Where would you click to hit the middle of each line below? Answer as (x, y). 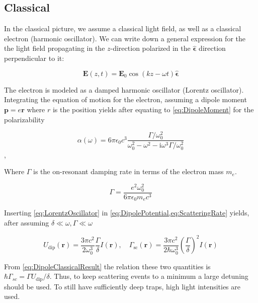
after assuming (27, 223)
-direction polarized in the (150, 48)
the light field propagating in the (55, 48)
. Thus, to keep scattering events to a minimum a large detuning (149, 276)
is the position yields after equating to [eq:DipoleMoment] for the (153, 109)
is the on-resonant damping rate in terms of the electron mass (128, 171)
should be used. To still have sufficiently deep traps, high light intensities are (122, 286)
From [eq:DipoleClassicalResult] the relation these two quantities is (107, 266)
